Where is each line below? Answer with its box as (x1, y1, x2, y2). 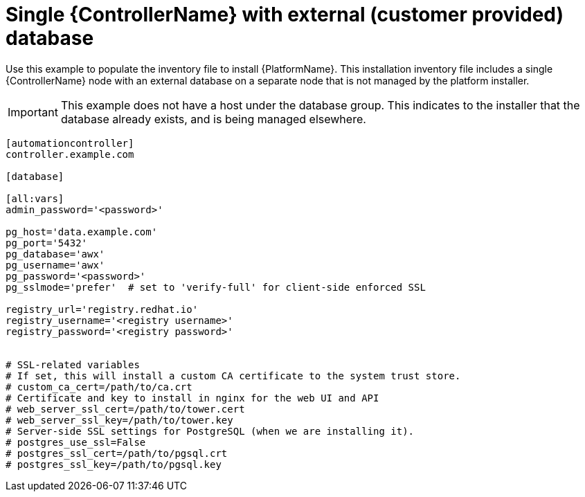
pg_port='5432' (6, 237, 88, 248)
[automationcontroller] (6, 137, 134, 149)
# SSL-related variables (6, 359, 140, 370)
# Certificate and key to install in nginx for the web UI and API (6, 392, 379, 404)
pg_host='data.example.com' (6, 226, 158, 237)
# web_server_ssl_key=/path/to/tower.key (6, 414, 233, 426)
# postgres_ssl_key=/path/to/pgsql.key (6, 458, 222, 470)
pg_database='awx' (6, 248, 105, 260)
